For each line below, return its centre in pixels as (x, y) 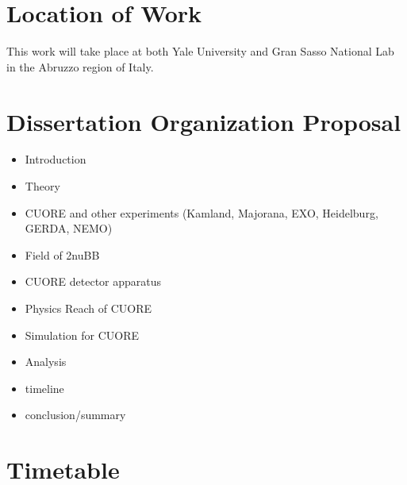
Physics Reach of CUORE (88, 308)
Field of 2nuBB (62, 254)
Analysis (46, 362)
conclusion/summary (75, 415)
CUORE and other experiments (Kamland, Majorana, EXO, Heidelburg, (202, 212)
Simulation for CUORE (82, 335)
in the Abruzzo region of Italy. (80, 66)
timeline (44, 388)
